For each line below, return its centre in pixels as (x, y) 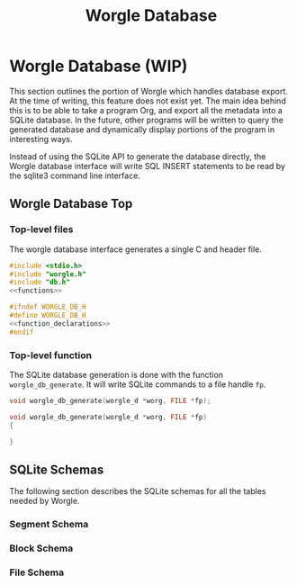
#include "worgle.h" (48, 274)
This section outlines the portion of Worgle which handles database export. (148, 91)
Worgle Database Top (71, 204)
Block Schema (41, 548)
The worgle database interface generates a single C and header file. (136, 249)
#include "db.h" (40, 283)
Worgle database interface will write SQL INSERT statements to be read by (148, 166)
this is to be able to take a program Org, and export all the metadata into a (146, 110)
